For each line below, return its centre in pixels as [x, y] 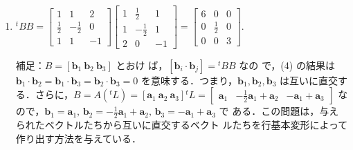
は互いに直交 [309, 80]
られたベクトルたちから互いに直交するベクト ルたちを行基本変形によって [182, 125]
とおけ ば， [142, 65]
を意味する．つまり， [189, 80]
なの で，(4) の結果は [287, 65]
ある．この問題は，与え [286, 111]
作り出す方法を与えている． [79, 138]
